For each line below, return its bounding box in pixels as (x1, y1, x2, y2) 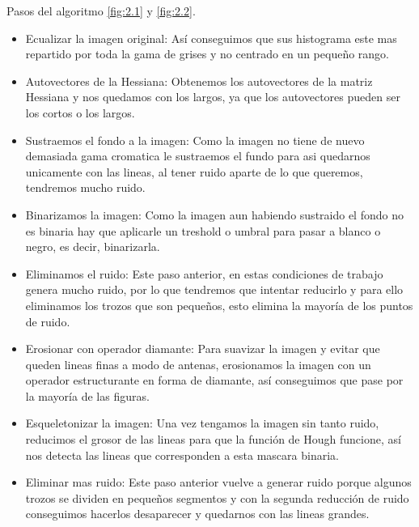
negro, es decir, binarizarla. (25, 238, 160, 255)
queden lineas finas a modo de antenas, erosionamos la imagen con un (25, 355, 371, 372)
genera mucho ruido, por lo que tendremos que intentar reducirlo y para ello (25, 281, 404, 298)
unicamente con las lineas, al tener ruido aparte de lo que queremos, (25, 163, 363, 180)
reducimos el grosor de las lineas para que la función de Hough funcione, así (25, 431, 401, 448)
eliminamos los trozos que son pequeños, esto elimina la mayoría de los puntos (25, 296, 413, 313)
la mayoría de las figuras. (25, 387, 150, 404)
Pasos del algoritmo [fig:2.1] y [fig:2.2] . (6, 2, 196, 19)
